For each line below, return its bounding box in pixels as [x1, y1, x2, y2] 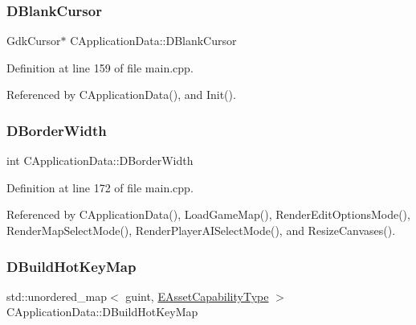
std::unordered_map [6, 287, 108, 304]
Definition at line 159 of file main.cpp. [6, 59, 194, 76]
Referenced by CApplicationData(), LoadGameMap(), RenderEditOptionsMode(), [6, 206, 410, 223]
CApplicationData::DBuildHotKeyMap [6, 303, 198, 320]
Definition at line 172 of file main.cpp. [6, 179, 194, 195]
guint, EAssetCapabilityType [125, 287, 269, 304]
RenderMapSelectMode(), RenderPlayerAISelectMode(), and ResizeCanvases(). [6, 222, 396, 238]
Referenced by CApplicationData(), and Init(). [6, 86, 236, 103]
